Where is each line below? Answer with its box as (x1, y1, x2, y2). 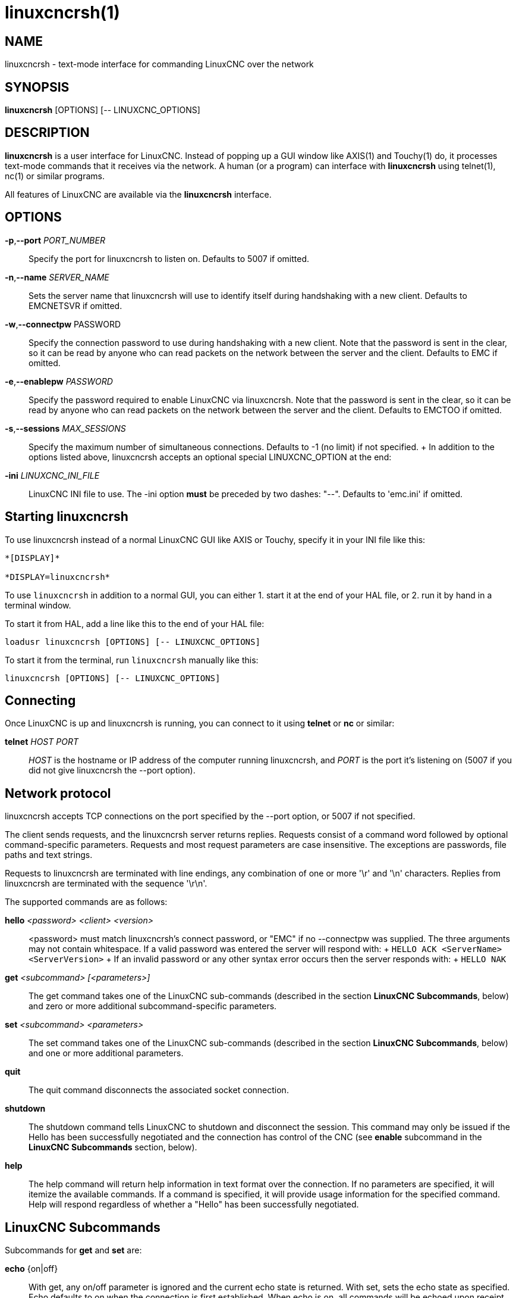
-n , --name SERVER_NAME (5, 272, 109, 282)
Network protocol (5, 785, 111, 801)
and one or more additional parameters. (29, 1048, 184, 1059)
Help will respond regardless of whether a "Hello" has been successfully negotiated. (29, 1199, 359, 1210)
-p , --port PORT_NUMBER (5, 235, 105, 245)
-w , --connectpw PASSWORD (5, 319, 121, 329)
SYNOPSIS (5, 79, 70, 95)
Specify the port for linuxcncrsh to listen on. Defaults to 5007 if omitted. (29, 253, 310, 264)
